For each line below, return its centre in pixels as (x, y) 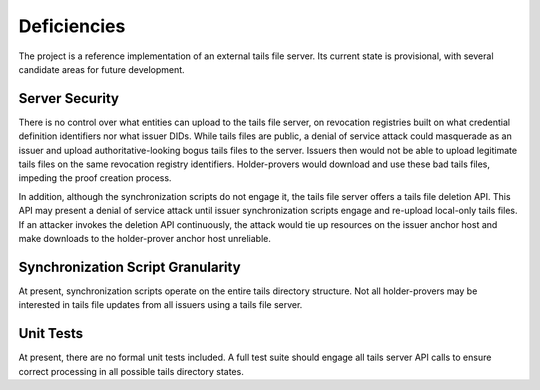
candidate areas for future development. (101, 69)
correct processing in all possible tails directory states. (131, 371)
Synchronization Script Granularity (129, 266)
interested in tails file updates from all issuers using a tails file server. (160, 305)
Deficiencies (72, 26)
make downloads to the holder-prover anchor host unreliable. (145, 238)
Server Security (69, 98)
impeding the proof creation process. (95, 178)
